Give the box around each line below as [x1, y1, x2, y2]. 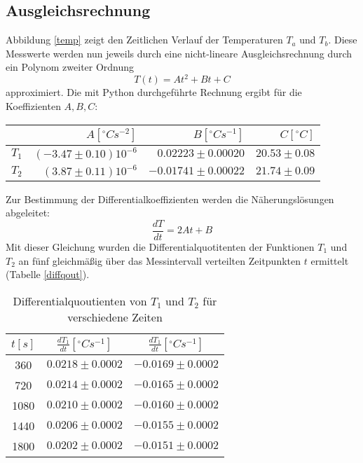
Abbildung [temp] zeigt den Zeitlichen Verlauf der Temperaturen [6, 32, 283, 47]
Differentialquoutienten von [13, 292, 147, 309]
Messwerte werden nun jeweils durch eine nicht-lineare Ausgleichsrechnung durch [6, 46, 352, 60]
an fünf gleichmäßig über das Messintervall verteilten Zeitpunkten [18, 253, 301, 268]
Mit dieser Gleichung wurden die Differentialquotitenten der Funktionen [6, 239, 315, 254]
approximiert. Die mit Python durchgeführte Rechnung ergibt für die [6, 85, 302, 99]
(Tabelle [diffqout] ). [6, 267, 90, 282]
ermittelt [310, 253, 349, 268]
